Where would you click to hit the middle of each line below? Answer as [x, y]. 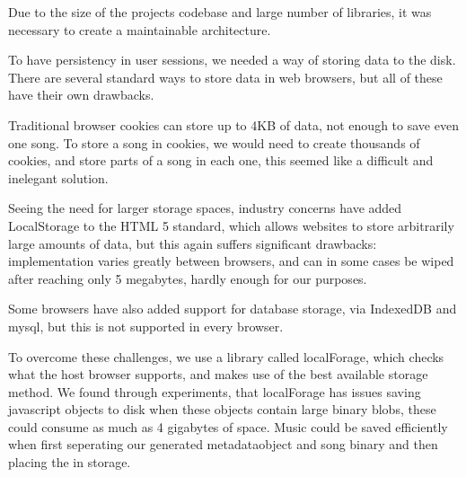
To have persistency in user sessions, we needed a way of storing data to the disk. [232, 60]
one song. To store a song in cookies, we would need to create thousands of [214, 142]
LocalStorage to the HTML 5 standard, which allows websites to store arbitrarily [231, 225]
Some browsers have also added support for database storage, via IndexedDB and [233, 309]
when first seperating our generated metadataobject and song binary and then [223, 444]
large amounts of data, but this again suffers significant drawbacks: [193, 243]
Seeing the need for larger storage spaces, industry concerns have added [205, 208]
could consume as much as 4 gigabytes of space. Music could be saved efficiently [228, 426]
